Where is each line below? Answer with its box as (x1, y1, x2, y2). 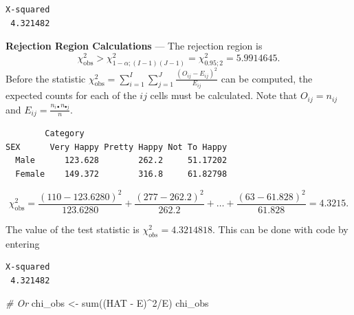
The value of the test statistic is (5, 221, 140, 236)
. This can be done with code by (212, 221, 349, 236)
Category (45, 128, 85, 138)
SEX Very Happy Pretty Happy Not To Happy (5, 142, 228, 152)
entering (5, 236, 40, 250)
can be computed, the (221, 71, 313, 85)
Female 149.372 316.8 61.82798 (15, 169, 228, 179)
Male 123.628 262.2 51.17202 (15, 155, 228, 166)
